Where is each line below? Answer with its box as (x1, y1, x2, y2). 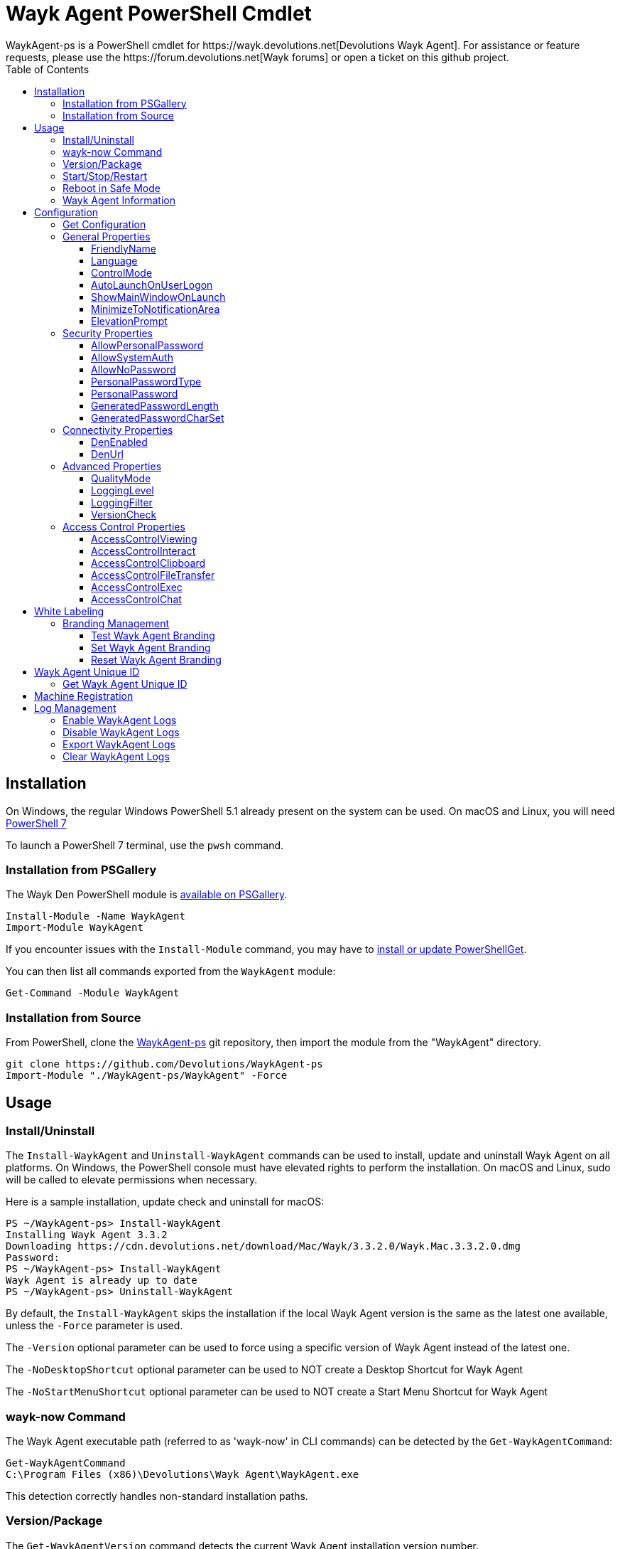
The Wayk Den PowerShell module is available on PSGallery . (6, 888, 288, 901)
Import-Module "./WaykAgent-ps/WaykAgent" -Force (6, 1070, 288, 1082)
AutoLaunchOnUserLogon (91, 278, 213, 291)
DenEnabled (91, 435, 148, 448)
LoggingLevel (91, 484, 154, 496)
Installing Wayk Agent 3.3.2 (6, 1229, 168, 1241)
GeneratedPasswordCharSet (91, 411, 224, 424)
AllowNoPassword (91, 363, 176, 376)
